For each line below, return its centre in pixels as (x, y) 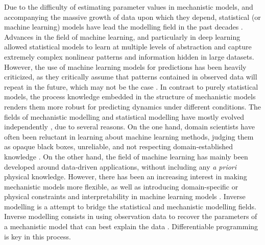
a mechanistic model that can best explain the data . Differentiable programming (131, 226)
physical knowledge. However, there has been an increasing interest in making (126, 176)
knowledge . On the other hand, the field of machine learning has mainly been (126, 156)
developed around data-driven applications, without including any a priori (121, 166)
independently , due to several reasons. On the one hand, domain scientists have (129, 127)
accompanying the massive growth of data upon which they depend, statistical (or (132, 17)
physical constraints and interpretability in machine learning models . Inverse (125, 196)
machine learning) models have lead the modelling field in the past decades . (124, 27)
